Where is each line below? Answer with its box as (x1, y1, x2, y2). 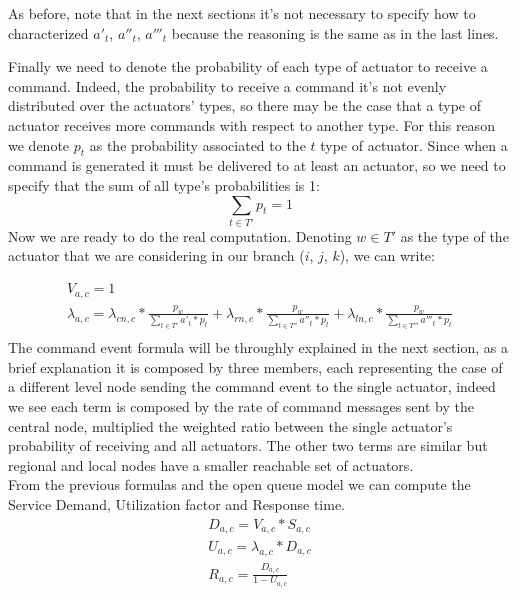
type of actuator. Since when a (320, 134, 508, 155)
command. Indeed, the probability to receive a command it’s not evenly (8, 75, 447, 96)
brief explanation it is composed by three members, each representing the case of (8, 356, 503, 377)
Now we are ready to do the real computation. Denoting (8, 225, 352, 246)
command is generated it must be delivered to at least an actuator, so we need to (8, 155, 506, 176)
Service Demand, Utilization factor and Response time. (8, 493, 346, 514)
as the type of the (400, 225, 509, 246)
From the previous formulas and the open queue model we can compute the (8, 474, 471, 495)
